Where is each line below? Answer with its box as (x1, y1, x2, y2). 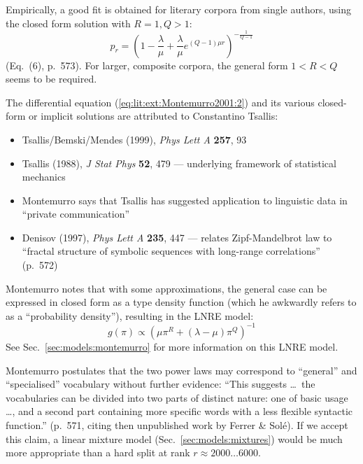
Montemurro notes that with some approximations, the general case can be (6, 281, 327, 295)
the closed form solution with (6, 15, 131, 30)
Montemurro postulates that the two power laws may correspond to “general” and (6, 363, 357, 377)
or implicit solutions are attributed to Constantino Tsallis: (29, 108, 278, 123)
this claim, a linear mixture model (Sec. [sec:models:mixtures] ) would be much (6, 431, 343, 446)
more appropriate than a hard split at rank (6, 445, 190, 460)
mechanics (22, 169, 66, 184)
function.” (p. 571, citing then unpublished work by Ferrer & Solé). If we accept (6, 417, 348, 432)
